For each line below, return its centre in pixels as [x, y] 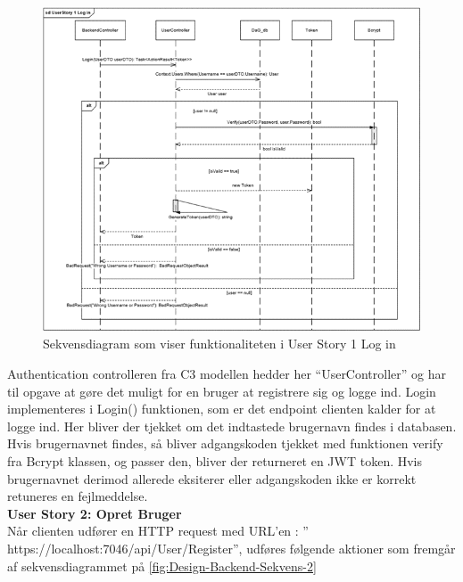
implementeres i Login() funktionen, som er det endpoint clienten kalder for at [222, 409]
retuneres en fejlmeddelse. [78, 496]
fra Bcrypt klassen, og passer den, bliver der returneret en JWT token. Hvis [215, 461]
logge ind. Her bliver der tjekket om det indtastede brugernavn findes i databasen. [232, 426]
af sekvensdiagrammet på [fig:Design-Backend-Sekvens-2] [162, 566]
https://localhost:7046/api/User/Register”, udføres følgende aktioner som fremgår [231, 549]
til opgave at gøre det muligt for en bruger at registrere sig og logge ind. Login [222, 391]
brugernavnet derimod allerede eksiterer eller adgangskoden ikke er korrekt [212, 478]
